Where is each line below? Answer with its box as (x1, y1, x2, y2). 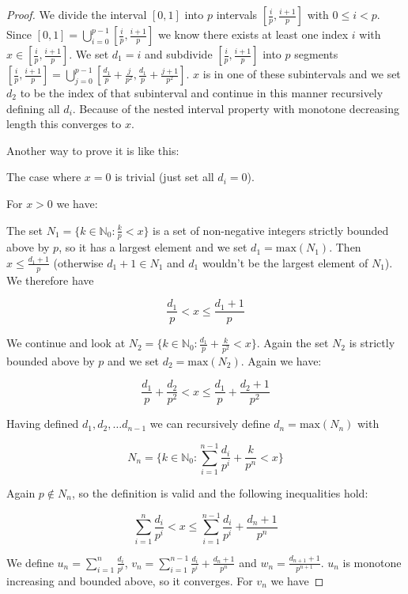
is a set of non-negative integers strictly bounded (153, 221, 389, 238)
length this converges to (6, 115, 122, 132)
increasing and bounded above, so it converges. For (6, 572, 253, 588)
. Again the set (256, 335, 329, 351)
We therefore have (6, 271, 94, 288)
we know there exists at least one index (157, 26, 349, 42)
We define (6, 554, 54, 570)
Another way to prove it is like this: (6, 142, 179, 158)
